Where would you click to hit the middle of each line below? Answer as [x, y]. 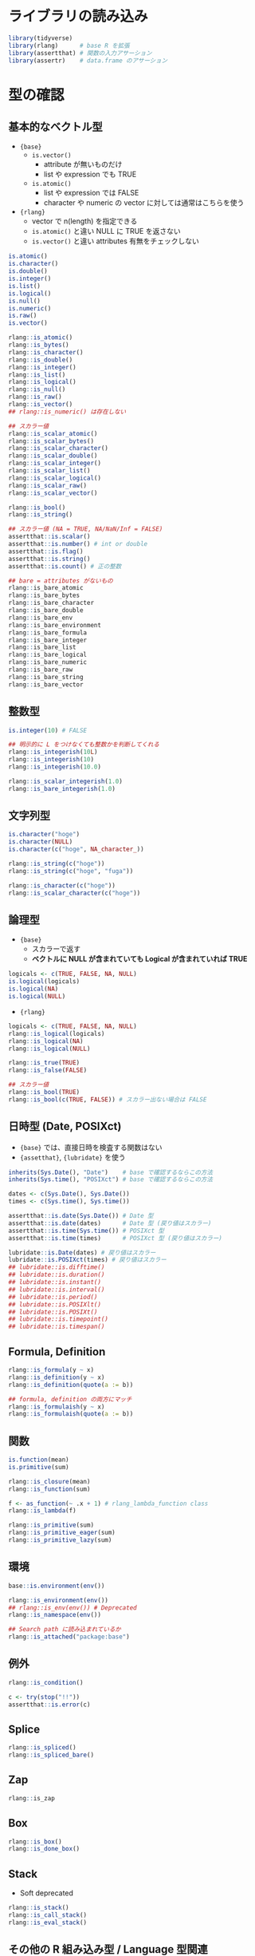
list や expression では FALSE [91, 193]
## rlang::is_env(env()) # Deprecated [73, 1608]
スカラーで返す [56, 949]
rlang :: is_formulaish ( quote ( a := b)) [71, 1414]
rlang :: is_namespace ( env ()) [55, 1615]
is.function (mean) [39, 1460]
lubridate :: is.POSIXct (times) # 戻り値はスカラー [88, 1260]
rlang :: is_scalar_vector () [53, 493]
